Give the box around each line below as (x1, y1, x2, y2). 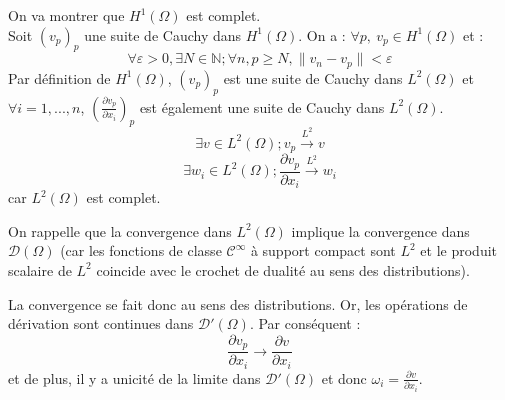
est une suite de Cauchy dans (223, 67, 403, 88)
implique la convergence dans (291, 220, 470, 241)
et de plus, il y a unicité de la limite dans (8, 367, 261, 388)
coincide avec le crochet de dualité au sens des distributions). (96, 259, 470, 280)
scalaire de (8, 259, 72, 280)
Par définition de (8, 67, 111, 88)
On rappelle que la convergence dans (8, 220, 232, 241)
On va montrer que (8, 5, 125, 25)
